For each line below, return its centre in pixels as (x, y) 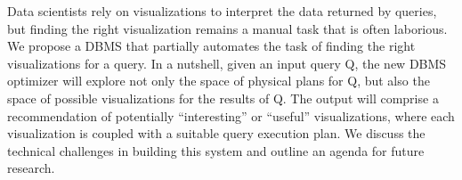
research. (31, 168)
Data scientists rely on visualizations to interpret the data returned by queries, (222, 11)
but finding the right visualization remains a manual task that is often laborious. (227, 28)
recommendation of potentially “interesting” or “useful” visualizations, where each (231, 115)
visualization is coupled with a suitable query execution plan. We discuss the (216, 133)
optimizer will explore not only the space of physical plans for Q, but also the (219, 81)
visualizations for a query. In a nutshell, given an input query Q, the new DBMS (227, 63)
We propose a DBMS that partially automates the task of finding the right (211, 46)
